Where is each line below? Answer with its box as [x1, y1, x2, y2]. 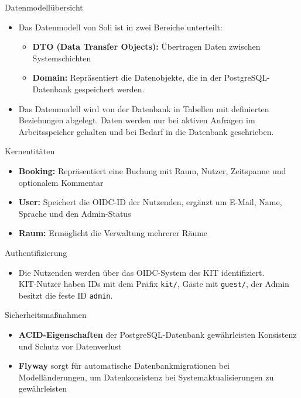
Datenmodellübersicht [5, 1, 83, 13]
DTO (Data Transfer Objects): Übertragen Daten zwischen [32, 40, 261, 53]
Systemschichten [32, 51, 91, 64]
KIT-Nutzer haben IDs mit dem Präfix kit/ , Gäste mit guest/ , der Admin [18, 278, 289, 290]
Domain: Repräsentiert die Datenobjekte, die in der [32, 71, 222, 84]
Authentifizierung [5, 246, 67, 258]
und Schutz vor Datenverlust [18, 340, 122, 352]
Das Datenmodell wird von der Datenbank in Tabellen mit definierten [18, 102, 269, 115]
